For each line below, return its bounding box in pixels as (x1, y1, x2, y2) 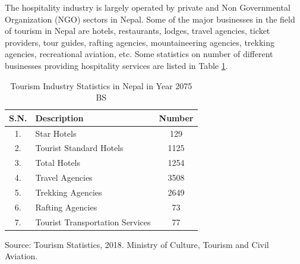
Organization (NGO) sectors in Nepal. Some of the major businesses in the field (5, 12, 295, 25)
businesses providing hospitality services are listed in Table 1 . (5, 59, 228, 71)
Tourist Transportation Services (35, 215, 151, 228)
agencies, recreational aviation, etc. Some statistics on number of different (5, 48, 273, 60)
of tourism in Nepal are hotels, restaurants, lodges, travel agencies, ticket (5, 24, 270, 37)
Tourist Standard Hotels (35, 142, 124, 154)
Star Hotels (35, 127, 77, 139)
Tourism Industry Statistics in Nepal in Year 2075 (10, 79, 192, 92)
